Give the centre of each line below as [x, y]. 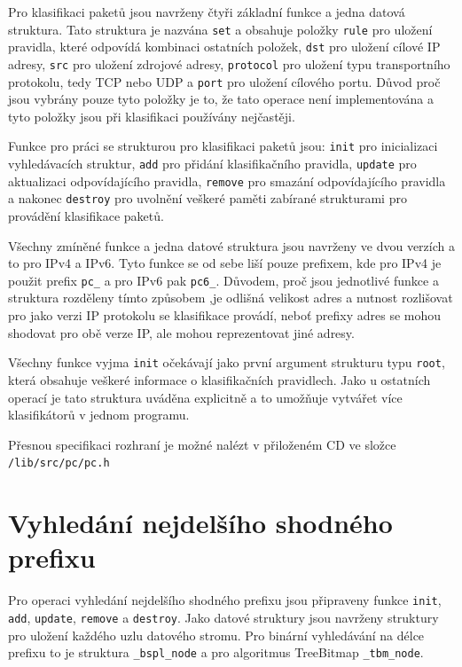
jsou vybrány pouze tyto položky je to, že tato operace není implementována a [221, 99]
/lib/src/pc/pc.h [59, 463]
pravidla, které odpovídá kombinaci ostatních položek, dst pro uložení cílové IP [224, 47]
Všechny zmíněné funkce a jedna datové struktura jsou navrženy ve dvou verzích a [231, 245]
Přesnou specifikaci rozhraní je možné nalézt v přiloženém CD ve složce [202, 444]
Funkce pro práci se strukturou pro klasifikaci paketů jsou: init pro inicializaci [223, 146]
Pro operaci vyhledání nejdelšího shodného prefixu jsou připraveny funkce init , [225, 600]
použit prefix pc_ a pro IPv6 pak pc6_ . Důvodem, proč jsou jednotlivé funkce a [223, 280]
